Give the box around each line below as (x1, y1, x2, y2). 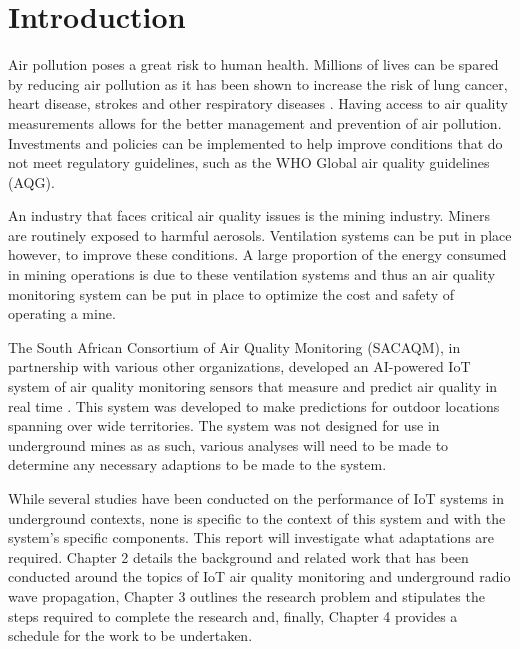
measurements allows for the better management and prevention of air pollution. (8, 112, 502, 133)
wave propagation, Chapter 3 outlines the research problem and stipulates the (8, 585, 485, 606)
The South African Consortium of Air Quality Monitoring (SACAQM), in (8, 336, 461, 357)
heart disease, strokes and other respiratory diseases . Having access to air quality (8, 93, 508, 114)
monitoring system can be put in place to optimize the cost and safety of (8, 283, 454, 304)
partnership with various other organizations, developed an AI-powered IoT (8, 356, 471, 377)
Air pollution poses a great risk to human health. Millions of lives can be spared (8, 54, 499, 75)
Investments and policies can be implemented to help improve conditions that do (8, 132, 503, 153)
